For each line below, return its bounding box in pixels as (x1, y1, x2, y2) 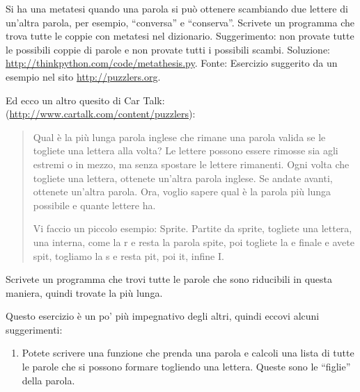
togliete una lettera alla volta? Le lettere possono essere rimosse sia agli (33, 143, 338, 158)
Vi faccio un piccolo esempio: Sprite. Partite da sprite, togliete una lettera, (33, 221, 352, 236)
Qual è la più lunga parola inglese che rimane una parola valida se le (33, 129, 326, 144)
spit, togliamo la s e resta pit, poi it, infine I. (33, 248, 224, 263)
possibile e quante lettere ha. (33, 197, 156, 212)
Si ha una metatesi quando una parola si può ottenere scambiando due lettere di (6, 1, 348, 15)
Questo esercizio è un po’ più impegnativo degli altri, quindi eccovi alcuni (6, 309, 320, 323)
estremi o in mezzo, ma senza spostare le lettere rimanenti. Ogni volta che (33, 156, 350, 171)
